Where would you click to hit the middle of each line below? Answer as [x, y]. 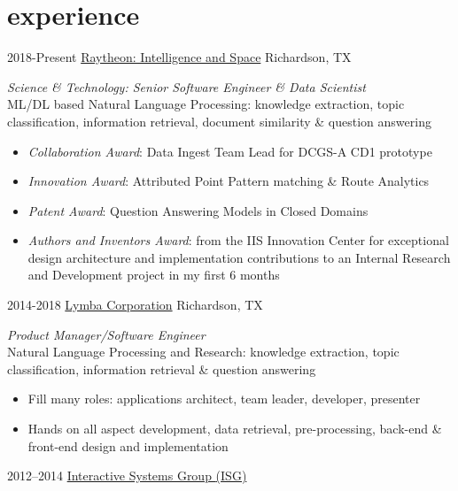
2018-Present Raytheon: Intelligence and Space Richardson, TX [179, 57]
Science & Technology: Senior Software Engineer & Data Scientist [186, 86]
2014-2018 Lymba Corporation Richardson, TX [135, 305]
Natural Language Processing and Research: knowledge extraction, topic [203, 352]
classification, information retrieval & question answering [162, 368]
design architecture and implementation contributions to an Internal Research [239, 257]
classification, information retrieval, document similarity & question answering [219, 121]
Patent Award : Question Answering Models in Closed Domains [198, 210]
